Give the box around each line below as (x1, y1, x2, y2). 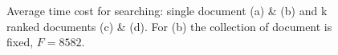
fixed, (6, 33, 34, 50)
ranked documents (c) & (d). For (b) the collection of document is (6, 18, 332, 34)
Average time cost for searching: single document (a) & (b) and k (6, 2, 328, 18)
